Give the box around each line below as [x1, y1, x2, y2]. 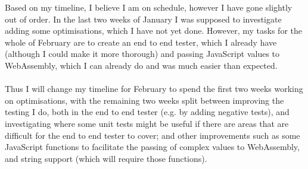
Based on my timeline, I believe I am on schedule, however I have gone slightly [5, 1, 293, 13]
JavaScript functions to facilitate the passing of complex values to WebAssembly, [5, 141, 300, 153]
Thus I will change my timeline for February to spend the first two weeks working [5, 82, 303, 95]
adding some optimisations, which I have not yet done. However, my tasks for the [5, 24, 302, 37]
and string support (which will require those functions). [5, 152, 207, 164]
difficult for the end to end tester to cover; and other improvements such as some [5, 129, 300, 141]
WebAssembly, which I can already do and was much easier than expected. [5, 59, 278, 71]
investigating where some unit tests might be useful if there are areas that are [5, 117, 289, 129]
